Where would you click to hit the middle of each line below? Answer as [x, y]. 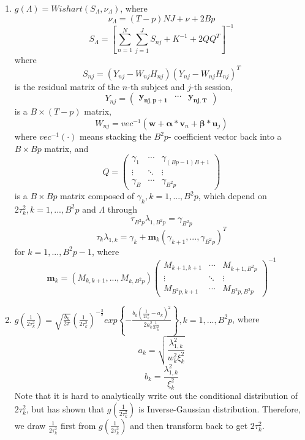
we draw [30, 425]
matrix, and [66, 148]
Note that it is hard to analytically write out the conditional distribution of [156, 396]
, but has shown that [65, 408]
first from [78, 425]
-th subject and [156, 86]
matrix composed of [97, 196]
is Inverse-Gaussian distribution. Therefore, [220, 408]
